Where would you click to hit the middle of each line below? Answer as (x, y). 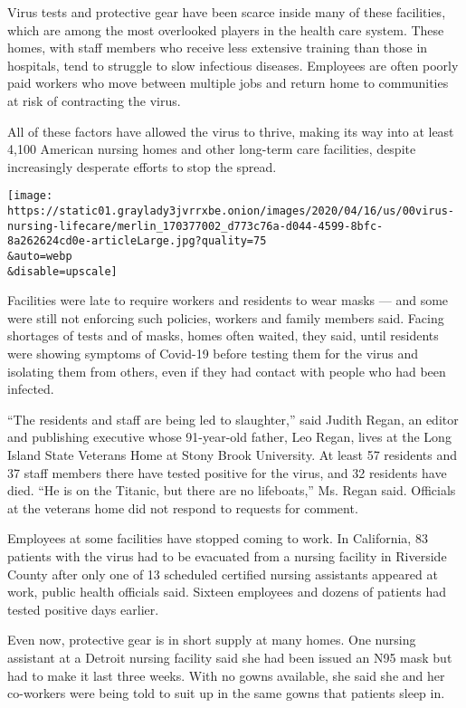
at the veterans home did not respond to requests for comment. (183, 507)
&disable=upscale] (62, 271)
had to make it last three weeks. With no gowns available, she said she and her (226, 675)
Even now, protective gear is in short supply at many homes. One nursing (212, 640)
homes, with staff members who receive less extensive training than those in (218, 48)
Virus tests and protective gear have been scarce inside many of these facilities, (227, 12)
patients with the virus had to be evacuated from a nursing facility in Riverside (227, 556)
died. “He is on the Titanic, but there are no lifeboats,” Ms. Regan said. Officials (232, 490)
